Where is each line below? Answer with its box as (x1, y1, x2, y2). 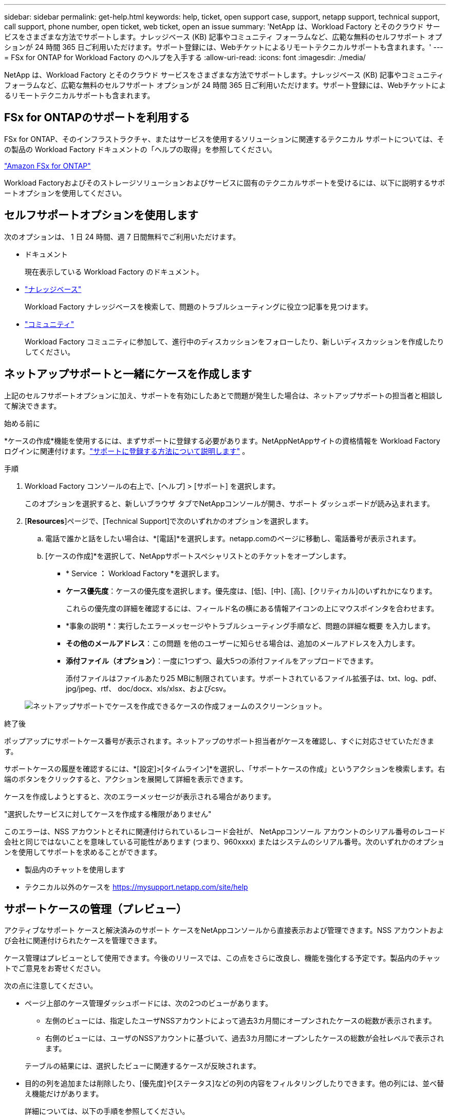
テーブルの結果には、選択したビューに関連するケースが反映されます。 (25, 1061, 261, 1071)
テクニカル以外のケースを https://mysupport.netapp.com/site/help (25, 882, 248, 891)
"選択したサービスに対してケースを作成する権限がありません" (4, 809, 212, 818)
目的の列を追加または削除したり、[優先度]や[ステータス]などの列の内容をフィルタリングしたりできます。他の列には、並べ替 (25, 1079, 444, 1088)
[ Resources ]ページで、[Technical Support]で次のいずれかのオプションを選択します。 (25, 516, 313, 525)
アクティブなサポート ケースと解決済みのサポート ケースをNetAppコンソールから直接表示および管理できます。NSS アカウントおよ (4, 926, 444, 935)
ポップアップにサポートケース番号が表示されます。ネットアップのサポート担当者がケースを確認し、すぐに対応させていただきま (4, 736, 435, 745)
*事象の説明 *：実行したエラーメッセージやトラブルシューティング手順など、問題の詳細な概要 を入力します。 (66, 621, 435, 630)
